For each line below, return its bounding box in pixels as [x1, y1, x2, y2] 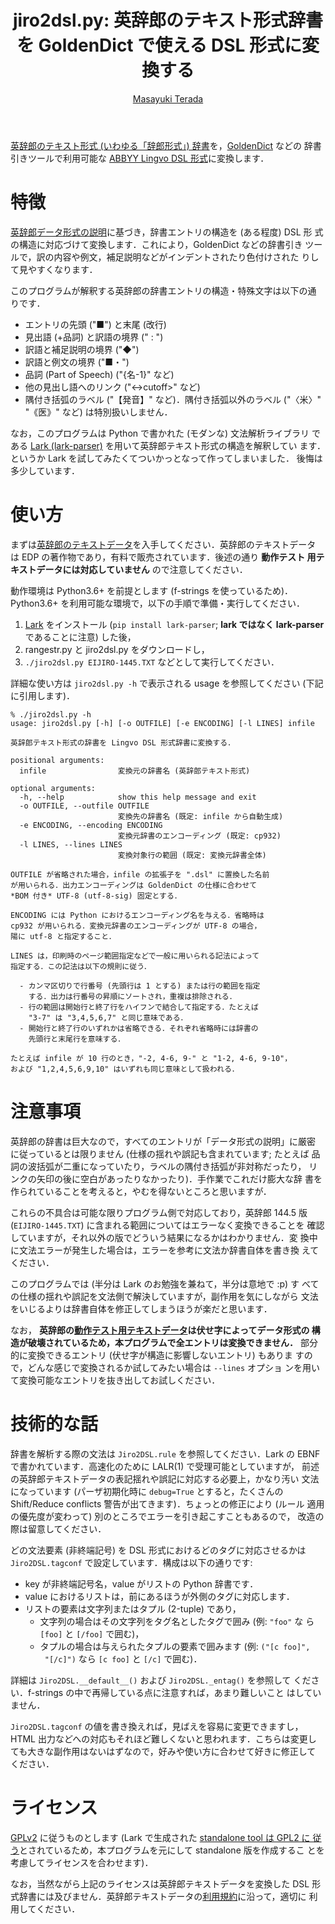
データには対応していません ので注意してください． [36, 563, 248, 575]
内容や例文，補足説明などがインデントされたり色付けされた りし [53, 251, 320, 263]
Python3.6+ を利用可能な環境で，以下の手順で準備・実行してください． [10, 597, 306, 609]
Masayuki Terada [132, 92, 204, 105]
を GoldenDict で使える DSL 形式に [16, 34, 303, 57]
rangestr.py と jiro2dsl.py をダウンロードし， [24, 643, 210, 655]
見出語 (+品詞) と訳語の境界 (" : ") [24, 331, 164, 343]
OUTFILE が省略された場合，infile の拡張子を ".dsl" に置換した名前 [10, 869, 270, 880]
